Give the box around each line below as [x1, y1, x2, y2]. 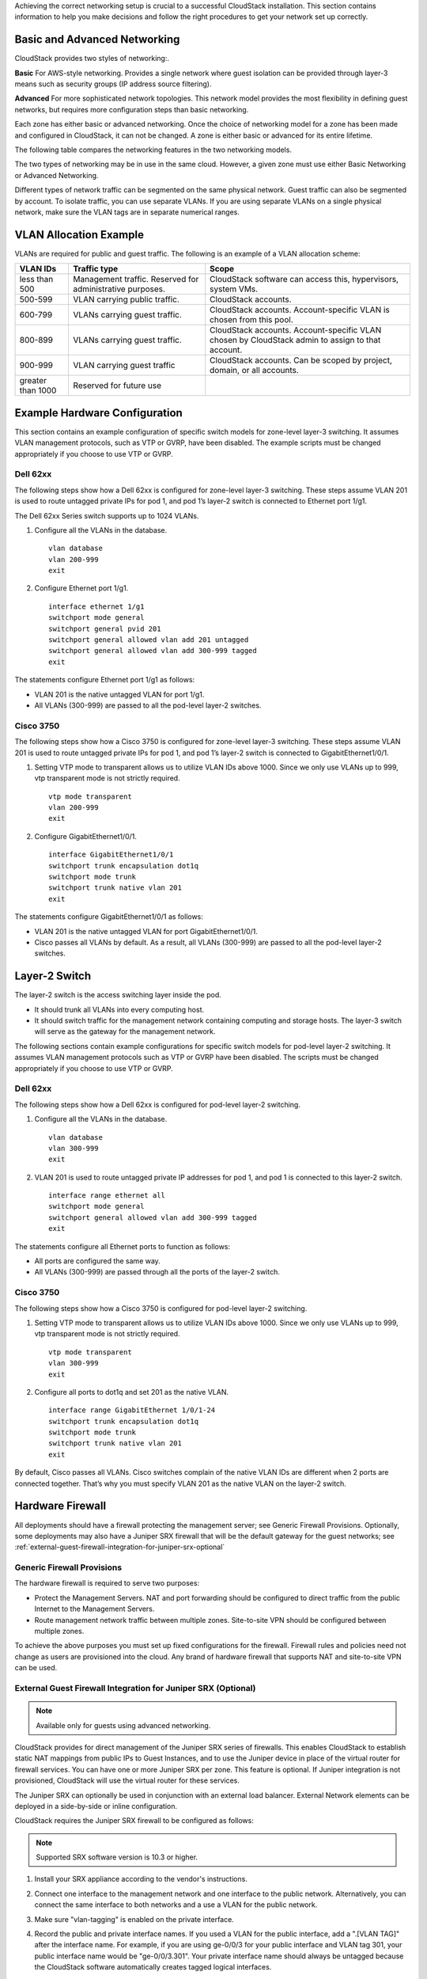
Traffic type [73, 264, 119, 275]
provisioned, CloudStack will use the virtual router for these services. [14, 1776, 240, 1785]
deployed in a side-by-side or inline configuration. [14, 1801, 178, 1810]
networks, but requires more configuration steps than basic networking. [14, 104, 249, 114]
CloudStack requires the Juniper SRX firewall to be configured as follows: [14, 1816, 255, 1825]
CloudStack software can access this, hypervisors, [210, 274, 399, 285]
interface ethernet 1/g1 [48, 602, 145, 611]
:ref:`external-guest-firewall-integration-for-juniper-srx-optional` [14, 1542, 225, 1552]
